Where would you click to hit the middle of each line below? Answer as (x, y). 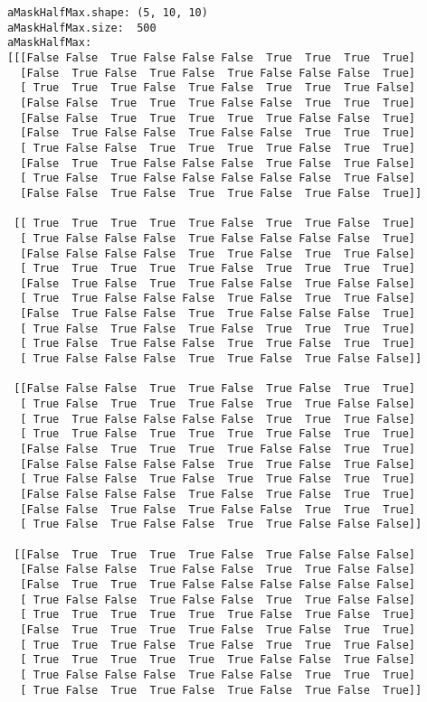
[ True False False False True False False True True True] (218, 674)
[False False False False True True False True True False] (218, 253)
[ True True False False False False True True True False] (218, 419)
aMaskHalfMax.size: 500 (82, 28)
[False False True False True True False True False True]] (221, 193)
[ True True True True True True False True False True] (218, 615)
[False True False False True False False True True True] (218, 133)
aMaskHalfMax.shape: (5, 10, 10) (108, 13)
